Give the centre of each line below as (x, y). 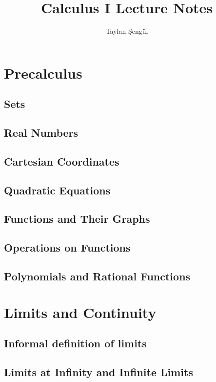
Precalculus (43, 73)
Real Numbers (41, 133)
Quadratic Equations (57, 190)
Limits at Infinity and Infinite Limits (98, 371)
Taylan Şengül (127, 31)
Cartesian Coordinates (62, 161)
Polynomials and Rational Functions (97, 276)
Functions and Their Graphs (77, 219)
